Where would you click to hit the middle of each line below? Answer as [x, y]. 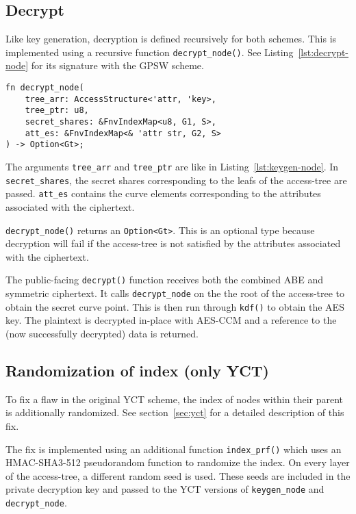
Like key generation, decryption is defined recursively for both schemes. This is [171, 39]
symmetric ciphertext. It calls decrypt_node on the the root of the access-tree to [175, 293]
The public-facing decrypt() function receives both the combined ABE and [164, 280]
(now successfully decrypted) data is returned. [102, 333]
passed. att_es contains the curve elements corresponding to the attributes [163, 193]
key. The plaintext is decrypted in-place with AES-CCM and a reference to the [171, 320]
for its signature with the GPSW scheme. [117, 65]
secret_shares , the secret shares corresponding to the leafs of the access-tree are [176, 180]
